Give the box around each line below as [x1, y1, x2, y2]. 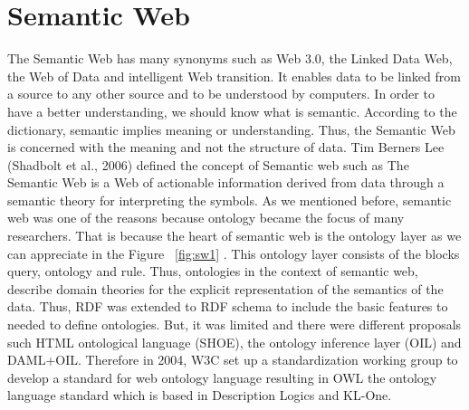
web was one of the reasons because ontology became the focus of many [7, 208, 405, 227]
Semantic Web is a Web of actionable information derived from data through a [7, 173, 445, 192]
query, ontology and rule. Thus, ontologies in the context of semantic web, [7, 262, 418, 281]
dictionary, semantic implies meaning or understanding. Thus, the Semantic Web [7, 119, 455, 138]
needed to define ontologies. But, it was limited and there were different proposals [7, 315, 462, 334]
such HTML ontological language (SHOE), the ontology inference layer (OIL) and [7, 332, 462, 351]
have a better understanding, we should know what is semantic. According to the [7, 101, 457, 120]
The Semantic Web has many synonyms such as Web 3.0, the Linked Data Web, [7, 49, 453, 68]
